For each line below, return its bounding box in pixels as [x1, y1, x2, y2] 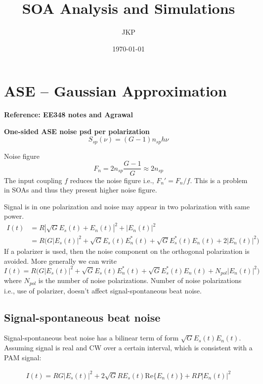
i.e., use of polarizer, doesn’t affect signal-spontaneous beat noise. [4, 285, 202, 295]
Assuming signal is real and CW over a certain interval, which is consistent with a [4, 342, 253, 352]
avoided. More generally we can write [4, 255, 117, 266]
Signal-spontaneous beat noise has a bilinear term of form [4, 333, 179, 343]
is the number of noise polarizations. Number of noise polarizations [38, 275, 242, 286]
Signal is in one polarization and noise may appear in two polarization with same [4, 201, 250, 211]
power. [4, 211, 24, 221]
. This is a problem [190, 175, 248, 185]
